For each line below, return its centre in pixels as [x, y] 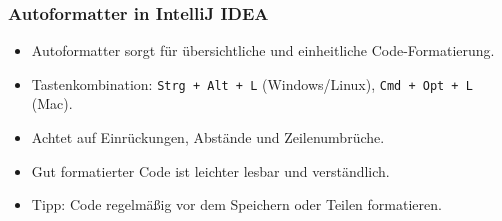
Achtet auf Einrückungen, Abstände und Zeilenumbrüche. [208, 137]
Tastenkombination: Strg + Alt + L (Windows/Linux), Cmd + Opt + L [252, 83]
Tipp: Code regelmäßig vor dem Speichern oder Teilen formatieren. [236, 204]
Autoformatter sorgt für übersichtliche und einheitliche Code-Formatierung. [263, 50]
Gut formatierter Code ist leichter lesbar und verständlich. [210, 170]
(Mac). [52, 103]
